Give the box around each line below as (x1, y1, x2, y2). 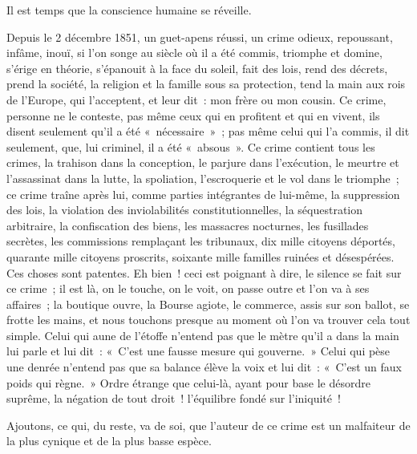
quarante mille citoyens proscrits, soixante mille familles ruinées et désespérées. (6, 248, 395, 265)
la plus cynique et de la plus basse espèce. (6, 432, 212, 449)
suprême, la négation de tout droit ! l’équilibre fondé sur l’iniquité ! (6, 390, 341, 407)
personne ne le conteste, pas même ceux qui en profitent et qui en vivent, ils (6, 107, 380, 124)
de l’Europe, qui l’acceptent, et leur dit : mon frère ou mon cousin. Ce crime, (6, 91, 387, 107)
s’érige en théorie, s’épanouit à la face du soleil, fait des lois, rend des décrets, (6, 59, 388, 76)
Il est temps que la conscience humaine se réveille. (6, 2, 252, 18)
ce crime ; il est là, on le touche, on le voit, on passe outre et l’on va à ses (6, 280, 370, 297)
